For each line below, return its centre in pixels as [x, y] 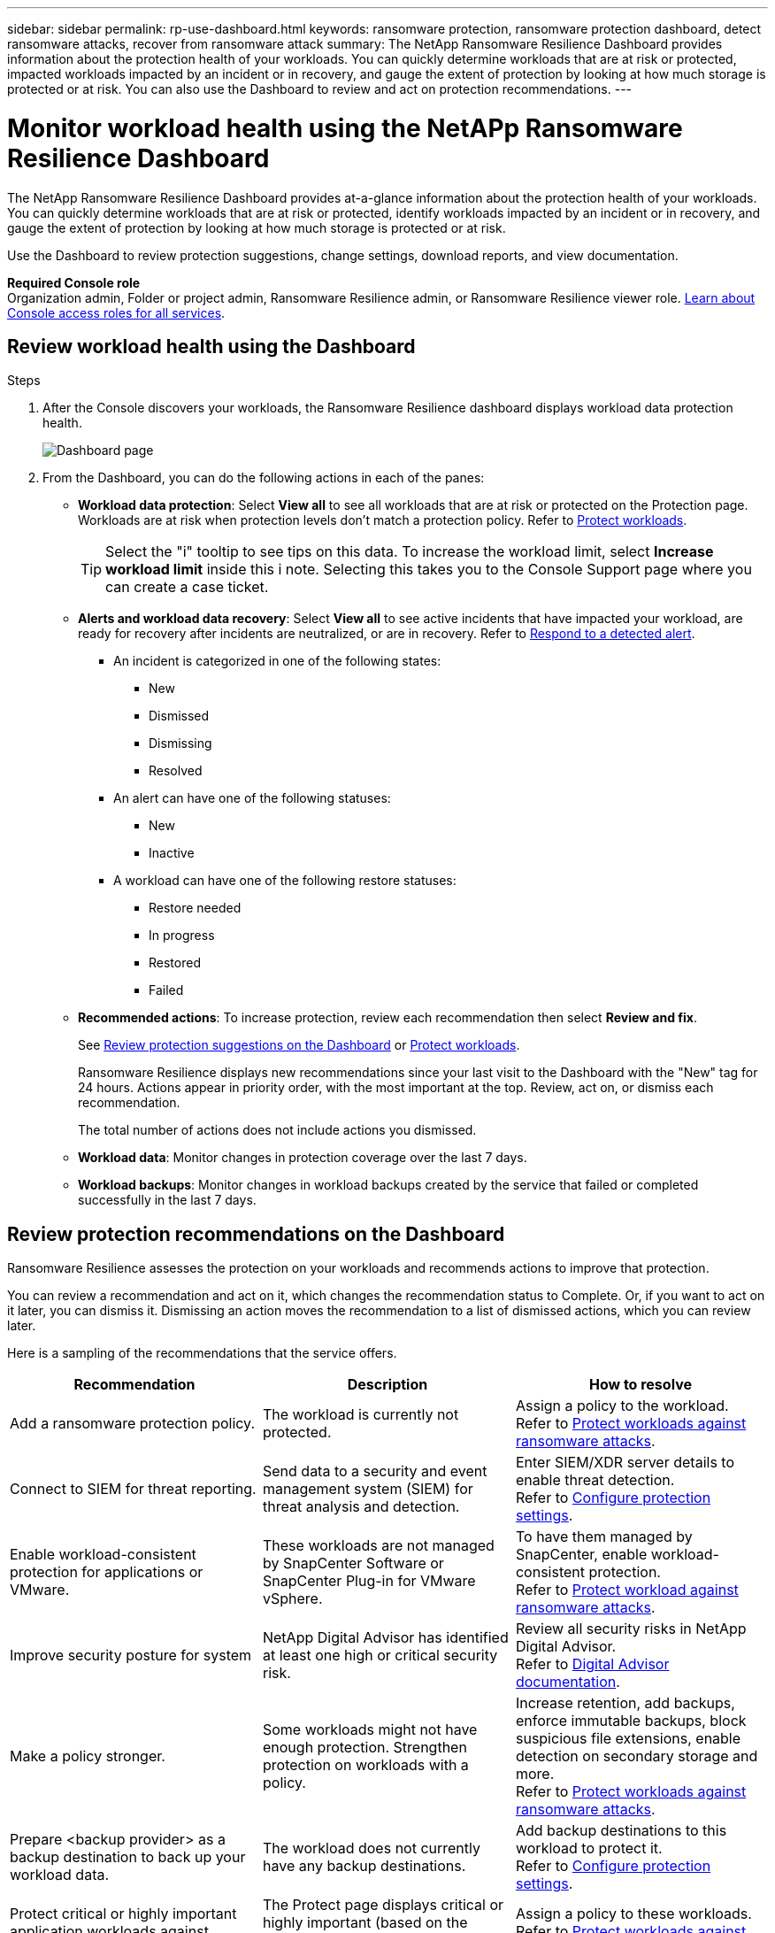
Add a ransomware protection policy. [133, 1424]
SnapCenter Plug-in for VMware [369, 1581]
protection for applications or [107, 1572]
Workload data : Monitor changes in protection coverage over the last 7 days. [303, 1158]
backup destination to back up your [128, 1857]
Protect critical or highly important [123, 1914]
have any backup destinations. [364, 1866]
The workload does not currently [371, 1848]
